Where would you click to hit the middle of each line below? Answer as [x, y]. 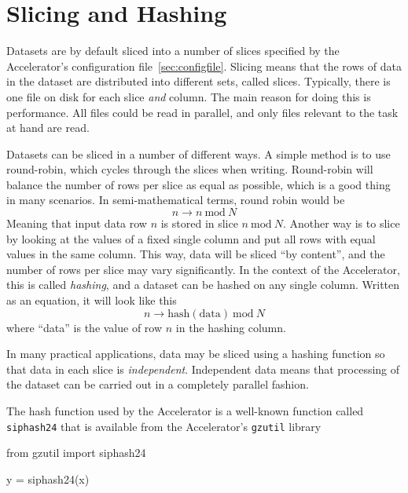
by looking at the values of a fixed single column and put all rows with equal [191, 238]
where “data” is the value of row [85, 327]
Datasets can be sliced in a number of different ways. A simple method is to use [198, 153]
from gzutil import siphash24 [76, 453]
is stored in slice [199, 223]
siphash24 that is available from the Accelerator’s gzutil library [164, 426]
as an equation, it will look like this [92, 300]
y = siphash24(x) [48, 478]
